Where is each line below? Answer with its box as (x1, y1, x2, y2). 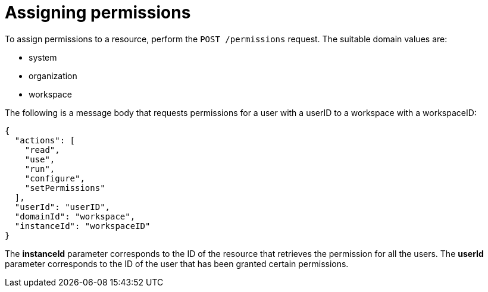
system (29, 52, 57, 62)
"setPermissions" (24, 183, 105, 193)
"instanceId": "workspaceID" (14, 221, 151, 231)
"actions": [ (14, 135, 76, 145)
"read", (24, 145, 60, 155)
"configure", (24, 173, 85, 183)
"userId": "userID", (14, 202, 111, 212)
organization (29, 70, 77, 81)
